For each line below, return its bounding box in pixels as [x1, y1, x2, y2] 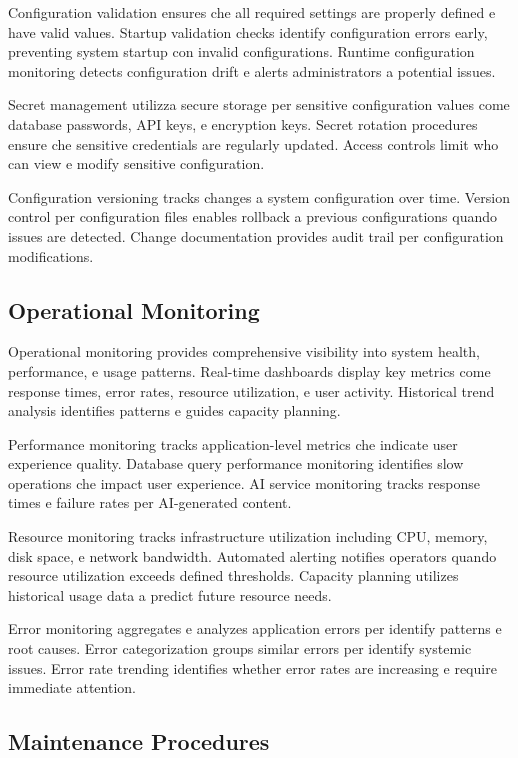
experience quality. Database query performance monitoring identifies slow [8, 453, 464, 474]
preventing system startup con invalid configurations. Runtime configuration [8, 41, 475, 62]
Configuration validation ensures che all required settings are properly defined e [8, 2, 496, 22]
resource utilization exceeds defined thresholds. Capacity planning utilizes [8, 565, 459, 586]
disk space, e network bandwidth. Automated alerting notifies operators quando [8, 545, 497, 566]
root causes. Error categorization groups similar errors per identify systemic [8, 638, 472, 659]
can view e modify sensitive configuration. [8, 153, 265, 174]
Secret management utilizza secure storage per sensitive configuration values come [8, 94, 510, 115]
